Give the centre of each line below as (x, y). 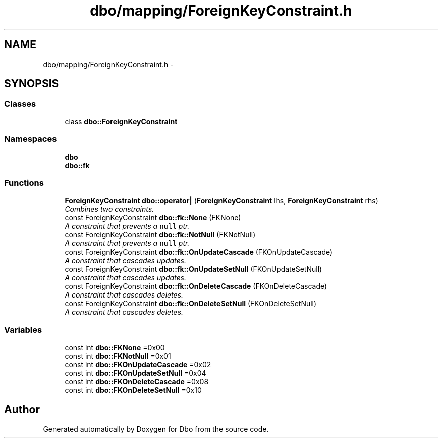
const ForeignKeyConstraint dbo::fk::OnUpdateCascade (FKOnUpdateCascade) (199, 252)
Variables (23, 330)
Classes (20, 104)
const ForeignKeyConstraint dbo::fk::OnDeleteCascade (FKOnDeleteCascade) (196, 286)
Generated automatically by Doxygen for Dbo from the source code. (156, 429)
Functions (24, 183)
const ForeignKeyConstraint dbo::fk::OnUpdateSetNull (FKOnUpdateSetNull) (194, 269)
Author (22, 410)
